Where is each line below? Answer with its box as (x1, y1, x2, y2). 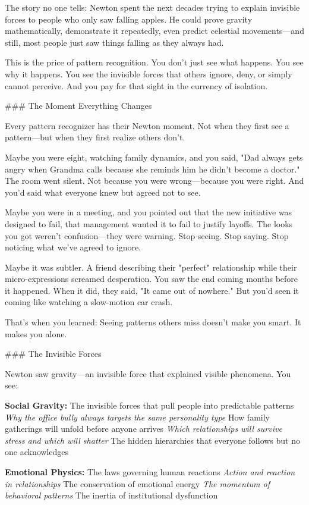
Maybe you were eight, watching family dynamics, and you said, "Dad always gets (5, 150, 303, 163)
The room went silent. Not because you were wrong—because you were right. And (5, 174, 304, 187)
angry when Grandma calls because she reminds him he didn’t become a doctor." (5, 162, 300, 175)
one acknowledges (5, 446, 69, 458)
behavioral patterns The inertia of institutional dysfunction (5, 489, 218, 501)
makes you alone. (5, 327, 67, 340)
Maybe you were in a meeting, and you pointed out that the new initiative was (5, 206, 292, 218)
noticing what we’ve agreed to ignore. (5, 241, 141, 253)
